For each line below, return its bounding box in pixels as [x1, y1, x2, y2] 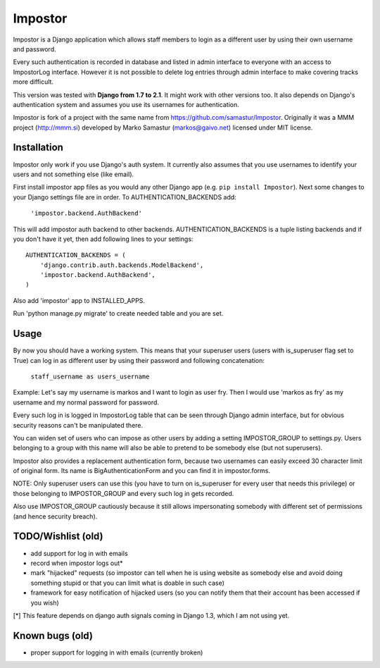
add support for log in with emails [30, 549, 128, 557]
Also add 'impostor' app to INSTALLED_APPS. [13, 296, 146, 304]
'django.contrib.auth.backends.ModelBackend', [39, 261, 204, 269]
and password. [13, 44, 56, 53]
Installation [13, 142, 63, 154]
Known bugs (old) [13, 629, 93, 641]
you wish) [30, 598, 59, 607]
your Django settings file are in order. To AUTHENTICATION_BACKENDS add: [13, 192, 237, 201]
